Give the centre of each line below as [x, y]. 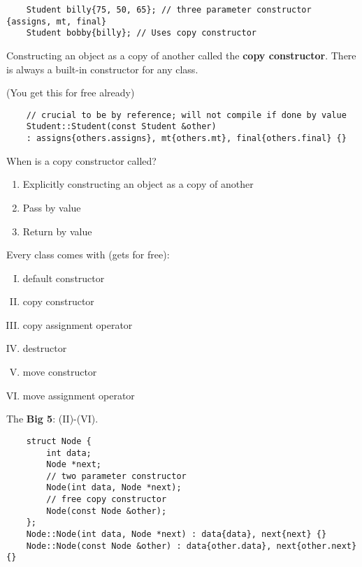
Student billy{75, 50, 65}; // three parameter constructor [169, 10]
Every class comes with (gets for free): [88, 255]
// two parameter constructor [116, 476]
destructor [45, 348]
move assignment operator [79, 395]
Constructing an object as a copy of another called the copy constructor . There [181, 55]
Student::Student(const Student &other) [121, 127]
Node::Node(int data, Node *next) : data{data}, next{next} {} [176, 535]
